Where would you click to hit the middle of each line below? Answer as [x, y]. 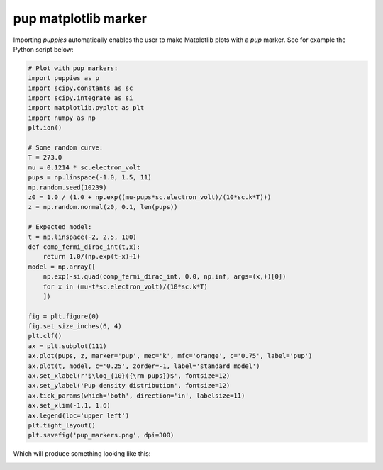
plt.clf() [45, 336]
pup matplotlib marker [80, 18]
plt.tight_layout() [62, 425]
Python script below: [43, 49]
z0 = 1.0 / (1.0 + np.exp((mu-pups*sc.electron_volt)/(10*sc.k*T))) [150, 197]
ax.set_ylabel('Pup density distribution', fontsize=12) [129, 386]
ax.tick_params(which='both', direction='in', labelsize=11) [137, 396]
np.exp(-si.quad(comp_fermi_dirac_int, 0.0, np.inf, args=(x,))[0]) [165, 277]
